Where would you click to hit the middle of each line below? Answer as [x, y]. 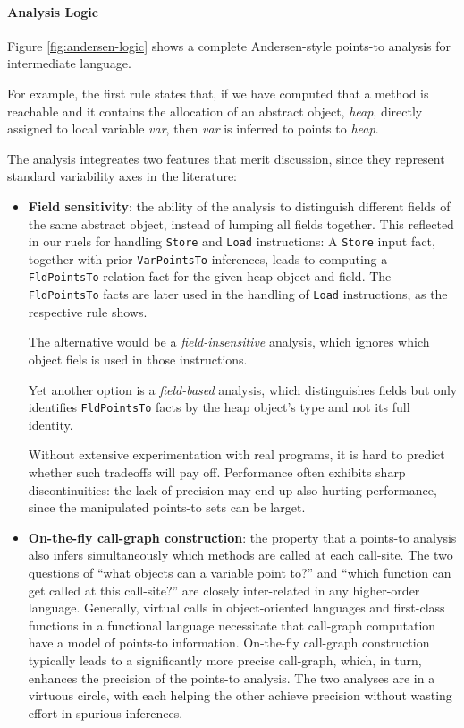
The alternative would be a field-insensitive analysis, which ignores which [229, 342]
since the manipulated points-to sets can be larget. [167, 507]
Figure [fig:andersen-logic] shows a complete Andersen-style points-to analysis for [229, 45]
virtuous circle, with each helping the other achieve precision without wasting [240, 695]
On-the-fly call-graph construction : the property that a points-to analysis [242, 537]
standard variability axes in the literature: [122, 176]
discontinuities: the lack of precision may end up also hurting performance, [232, 489]
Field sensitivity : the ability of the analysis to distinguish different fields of [239, 206]
